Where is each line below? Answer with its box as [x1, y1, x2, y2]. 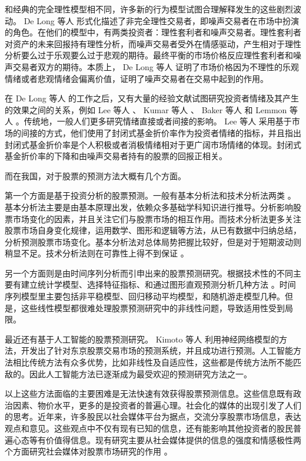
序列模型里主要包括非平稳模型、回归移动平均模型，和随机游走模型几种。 [5, 290, 285, 302]
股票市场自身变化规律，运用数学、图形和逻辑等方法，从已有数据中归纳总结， [5, 224, 301, 236]
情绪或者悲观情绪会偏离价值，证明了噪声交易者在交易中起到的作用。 [5, 72, 268, 84]
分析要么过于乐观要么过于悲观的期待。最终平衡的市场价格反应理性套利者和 [5, 49, 293, 61]
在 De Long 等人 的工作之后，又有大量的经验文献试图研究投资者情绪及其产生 [5, 92, 300, 104]
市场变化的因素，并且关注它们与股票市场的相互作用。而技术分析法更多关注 [12, 212, 301, 225]
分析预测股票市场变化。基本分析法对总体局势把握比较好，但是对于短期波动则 [5, 235, 301, 248]
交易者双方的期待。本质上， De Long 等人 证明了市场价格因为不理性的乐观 [12, 60, 300, 73]
